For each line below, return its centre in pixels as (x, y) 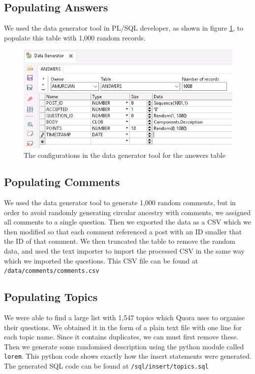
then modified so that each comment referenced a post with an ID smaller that (123, 231)
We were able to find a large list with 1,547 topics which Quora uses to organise (124, 318)
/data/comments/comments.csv (52, 271)
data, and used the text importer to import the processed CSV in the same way (124, 251)
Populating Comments (62, 182)
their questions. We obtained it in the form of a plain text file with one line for (123, 327)
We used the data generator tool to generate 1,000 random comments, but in (120, 203)
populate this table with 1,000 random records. (75, 37)
